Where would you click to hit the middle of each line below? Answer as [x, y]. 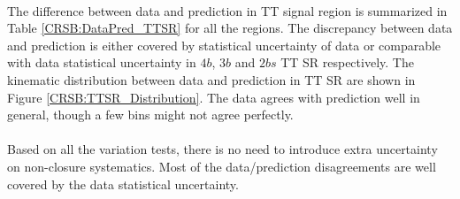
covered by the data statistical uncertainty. [123, 184]
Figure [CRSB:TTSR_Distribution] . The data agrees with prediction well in [214, 97]
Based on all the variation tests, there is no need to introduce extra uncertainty [222, 149]
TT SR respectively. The [347, 62]
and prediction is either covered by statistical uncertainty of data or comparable [224, 45]
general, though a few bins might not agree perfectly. [150, 115]
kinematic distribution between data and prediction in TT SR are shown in [211, 79]
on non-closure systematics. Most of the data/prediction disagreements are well [222, 166]
